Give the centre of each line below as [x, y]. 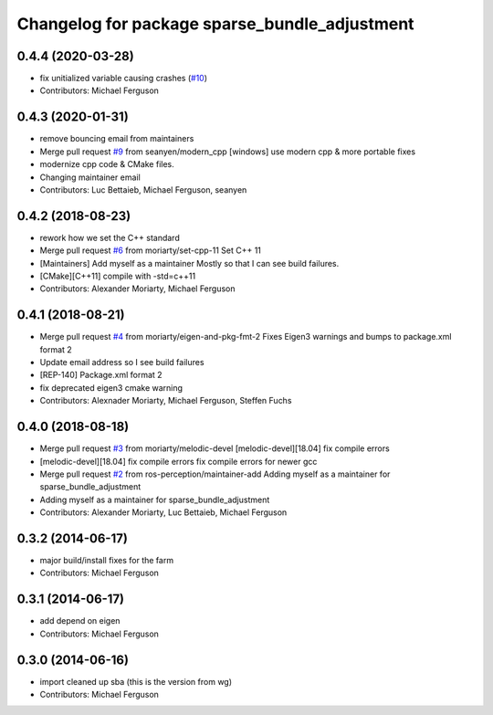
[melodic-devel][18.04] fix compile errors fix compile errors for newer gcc [178, 461]
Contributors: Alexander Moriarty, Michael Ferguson [137, 289]
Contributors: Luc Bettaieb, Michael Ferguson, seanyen [143, 189]
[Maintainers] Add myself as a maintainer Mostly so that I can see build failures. [189, 263]
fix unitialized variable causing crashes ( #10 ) [124, 79]
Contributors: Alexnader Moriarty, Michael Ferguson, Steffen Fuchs [166, 401]
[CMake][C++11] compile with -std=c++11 [118, 276]
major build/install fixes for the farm [106, 561]
